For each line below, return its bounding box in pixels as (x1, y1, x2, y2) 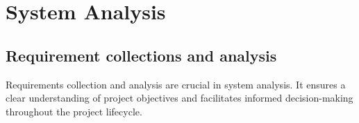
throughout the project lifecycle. (6, 104, 142, 118)
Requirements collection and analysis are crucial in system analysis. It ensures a (6, 77, 346, 91)
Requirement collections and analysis (6, 44, 277, 66)
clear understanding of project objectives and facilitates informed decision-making (6, 91, 353, 105)
